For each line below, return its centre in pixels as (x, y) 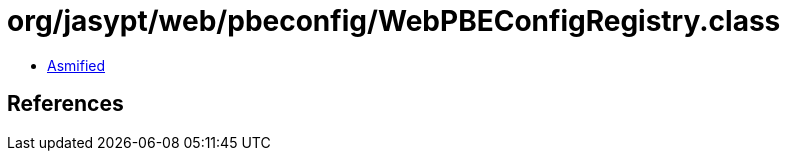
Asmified (76, 65)
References (65, 104)
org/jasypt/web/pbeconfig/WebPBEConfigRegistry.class (394, 21)
